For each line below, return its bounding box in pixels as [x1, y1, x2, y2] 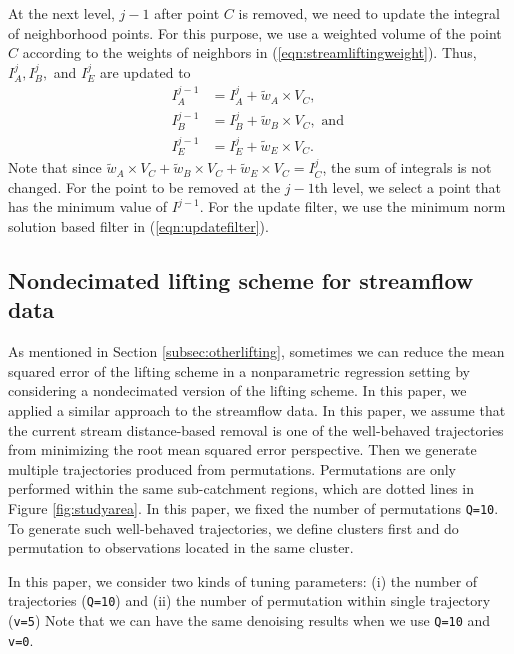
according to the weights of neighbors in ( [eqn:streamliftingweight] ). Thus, [22, 42, 477, 63]
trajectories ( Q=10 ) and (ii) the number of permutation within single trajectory [8, 590, 491, 611]
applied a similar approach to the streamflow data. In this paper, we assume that [8, 399, 506, 420]
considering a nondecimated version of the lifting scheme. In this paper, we [8, 380, 467, 401]
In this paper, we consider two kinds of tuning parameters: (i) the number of [8, 570, 478, 591]
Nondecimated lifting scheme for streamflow [8, 264, 474, 295]
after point [154, 3, 220, 23]
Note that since [8, 157, 102, 178]
